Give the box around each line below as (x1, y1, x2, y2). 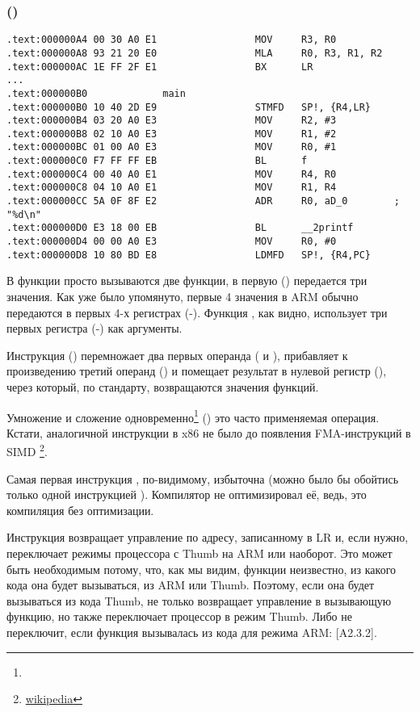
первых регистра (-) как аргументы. (6, 320, 183, 337)
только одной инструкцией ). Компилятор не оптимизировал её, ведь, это (6, 486, 367, 503)
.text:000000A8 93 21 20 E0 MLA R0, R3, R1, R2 (6, 47, 383, 59)
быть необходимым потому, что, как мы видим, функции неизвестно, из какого (6, 560, 397, 577)
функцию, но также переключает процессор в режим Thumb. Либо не (6, 608, 352, 625)
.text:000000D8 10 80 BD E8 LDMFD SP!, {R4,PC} (6, 249, 372, 261)
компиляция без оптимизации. (6, 501, 154, 518)
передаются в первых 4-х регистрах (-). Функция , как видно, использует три (6, 304, 388, 320)
